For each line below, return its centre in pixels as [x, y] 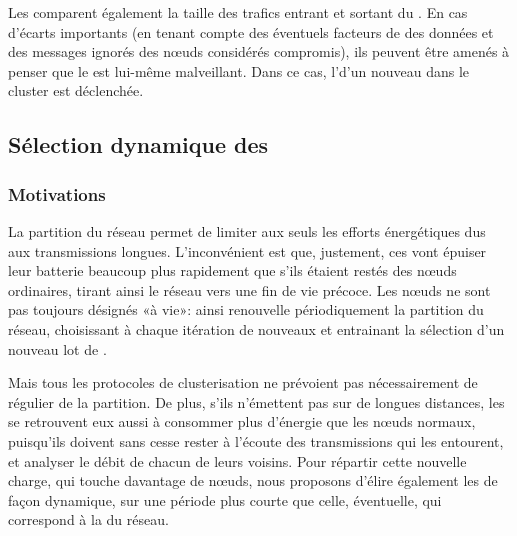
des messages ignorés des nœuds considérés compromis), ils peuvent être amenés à [259, 51]
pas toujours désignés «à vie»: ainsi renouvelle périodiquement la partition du [246, 309]
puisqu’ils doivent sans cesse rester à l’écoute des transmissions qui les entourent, [256, 440]
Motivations [57, 193]
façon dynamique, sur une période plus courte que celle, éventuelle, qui [225, 499]
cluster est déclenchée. [76, 90]
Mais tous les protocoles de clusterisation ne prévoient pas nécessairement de [243, 382]
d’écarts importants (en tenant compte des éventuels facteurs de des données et [251, 31]
